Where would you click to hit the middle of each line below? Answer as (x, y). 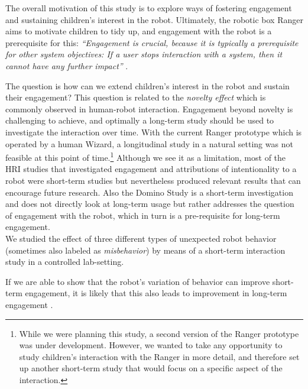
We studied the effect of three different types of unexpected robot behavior (141, 238)
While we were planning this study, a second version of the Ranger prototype (159, 333)
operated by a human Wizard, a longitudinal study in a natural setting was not (149, 143)
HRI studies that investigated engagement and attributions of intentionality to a (151, 169)
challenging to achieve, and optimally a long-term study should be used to (140, 120)
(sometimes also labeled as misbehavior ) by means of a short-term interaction (145, 250)
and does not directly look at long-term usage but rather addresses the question (150, 204)
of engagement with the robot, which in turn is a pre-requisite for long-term (143, 215)
